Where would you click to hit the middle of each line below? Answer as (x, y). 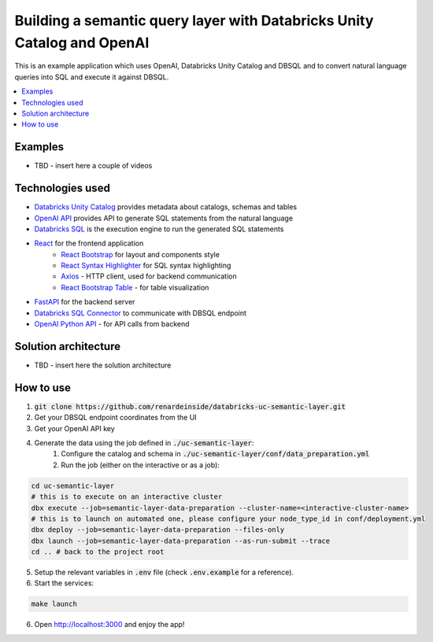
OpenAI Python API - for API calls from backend (112, 324)
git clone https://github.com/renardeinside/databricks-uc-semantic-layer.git (190, 406)
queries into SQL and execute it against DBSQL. (92, 77)
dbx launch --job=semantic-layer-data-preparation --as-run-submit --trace (181, 541)
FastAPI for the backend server (85, 302)
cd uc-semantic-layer (73, 485)
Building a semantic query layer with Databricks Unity (194, 20)
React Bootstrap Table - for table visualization (135, 287)
